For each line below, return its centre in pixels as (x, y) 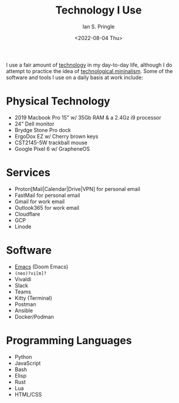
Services (28, 173)
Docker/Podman (34, 316)
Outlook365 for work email (47, 207)
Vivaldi (23, 279)
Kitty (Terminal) (33, 298)
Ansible (24, 310)
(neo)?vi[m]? (31, 273)
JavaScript (28, 363)
